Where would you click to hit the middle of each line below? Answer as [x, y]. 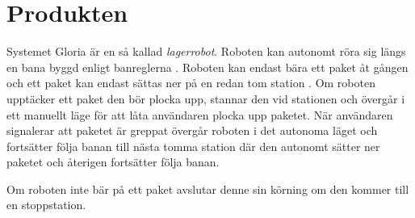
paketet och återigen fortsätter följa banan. [113, 162]
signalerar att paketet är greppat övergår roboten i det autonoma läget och [192, 130]
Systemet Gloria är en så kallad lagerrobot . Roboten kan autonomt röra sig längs [206, 51]
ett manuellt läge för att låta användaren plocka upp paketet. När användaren [200, 114]
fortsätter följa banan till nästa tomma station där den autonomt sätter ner [193, 146]
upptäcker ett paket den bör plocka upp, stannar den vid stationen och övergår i [206, 98]
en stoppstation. [46, 205]
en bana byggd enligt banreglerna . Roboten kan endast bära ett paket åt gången [207, 67]
